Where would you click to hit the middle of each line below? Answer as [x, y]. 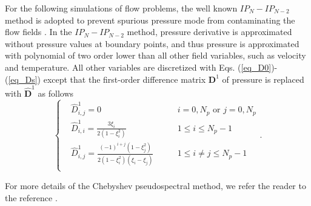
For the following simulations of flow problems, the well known [121, 8]
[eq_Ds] [23, 79]
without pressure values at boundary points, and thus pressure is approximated [152, 43]
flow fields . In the [38, 32]
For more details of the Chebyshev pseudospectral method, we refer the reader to [155, 185]
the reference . [31, 197]
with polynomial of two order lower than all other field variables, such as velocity [155, 55]
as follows [56, 93]
